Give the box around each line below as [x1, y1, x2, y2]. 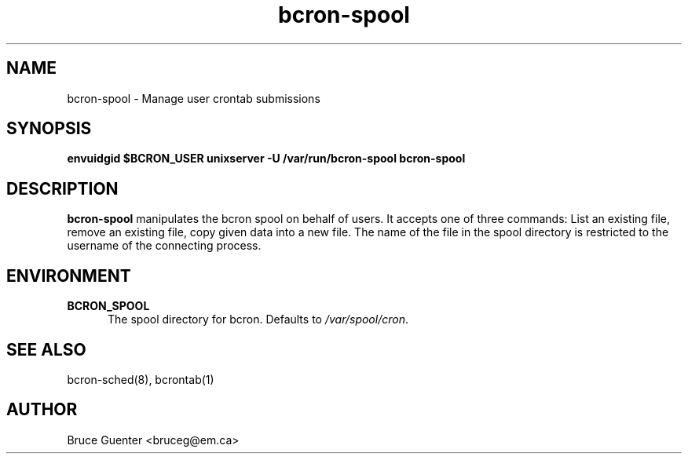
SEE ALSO [6, 339, 86, 360]
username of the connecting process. [67, 239, 262, 253]
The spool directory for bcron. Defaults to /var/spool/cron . [108, 312, 408, 327]
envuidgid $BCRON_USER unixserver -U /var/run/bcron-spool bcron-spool [67, 152, 466, 166]
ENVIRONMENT [6, 265, 131, 286]
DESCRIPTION [6, 178, 119, 199]
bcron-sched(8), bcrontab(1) [67, 372, 214, 386]
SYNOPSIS [6, 119, 92, 139]
